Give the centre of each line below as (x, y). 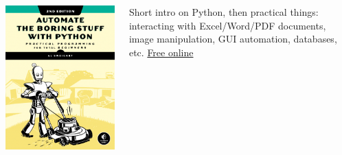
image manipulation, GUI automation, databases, (233, 39)
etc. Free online (161, 52)
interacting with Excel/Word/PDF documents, (227, 25)
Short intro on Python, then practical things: (224, 12)
